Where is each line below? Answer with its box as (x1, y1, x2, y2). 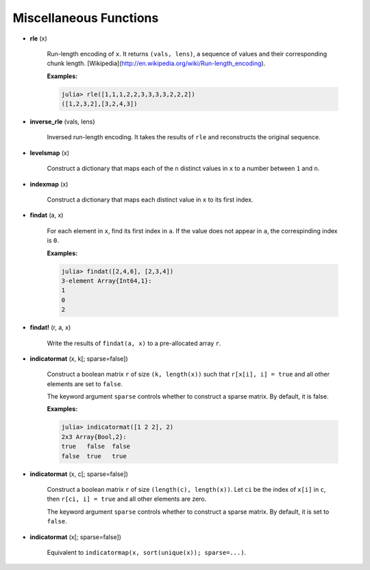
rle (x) (29, 34, 47, 43)
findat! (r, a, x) (29, 323, 71, 332)
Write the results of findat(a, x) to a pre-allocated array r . (47, 339, 221, 347)
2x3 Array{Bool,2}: (61, 433, 127, 440)
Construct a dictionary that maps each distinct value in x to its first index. (47, 195, 254, 204)
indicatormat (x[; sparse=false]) (29, 532, 121, 541)
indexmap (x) (29, 180, 69, 188)
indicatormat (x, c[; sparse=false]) (29, 470, 128, 478)
